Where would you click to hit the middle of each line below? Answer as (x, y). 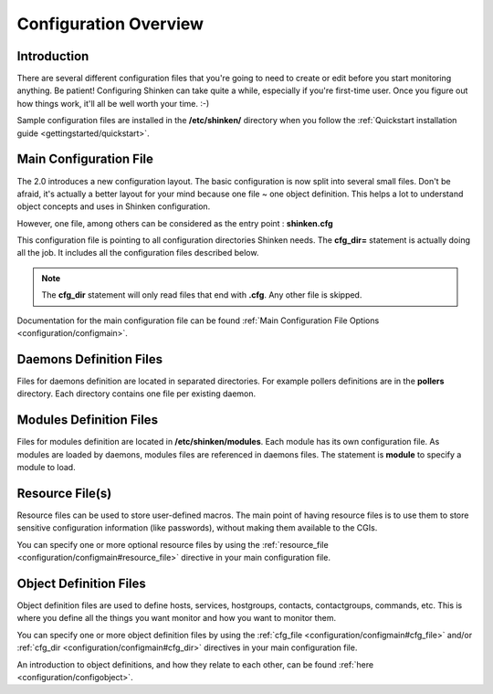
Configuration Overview (110, 24)
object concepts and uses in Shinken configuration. (114, 206)
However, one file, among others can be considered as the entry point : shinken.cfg (175, 223)
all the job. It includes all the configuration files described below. (138, 253)
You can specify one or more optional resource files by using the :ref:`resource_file (173, 544)
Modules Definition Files (88, 420)
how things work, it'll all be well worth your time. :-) (113, 103)
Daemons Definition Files (90, 359)
